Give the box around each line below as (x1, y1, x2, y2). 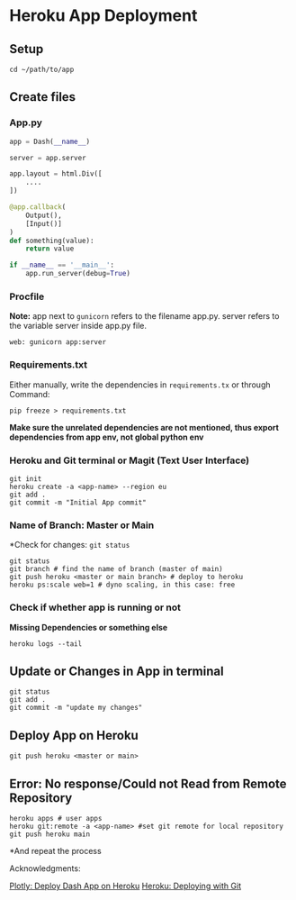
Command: (9, 388, 50, 399)
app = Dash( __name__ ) (9, 137, 91, 146)
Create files (9, 89, 76, 105)
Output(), (25, 211, 63, 220)
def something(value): (9, 236, 94, 245)
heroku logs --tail (9, 639, 83, 649)
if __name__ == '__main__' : (9, 260, 115, 270)
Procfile (9, 290, 45, 303)
